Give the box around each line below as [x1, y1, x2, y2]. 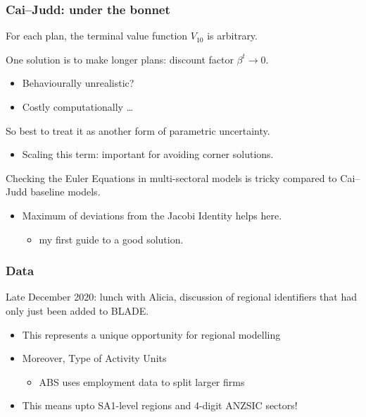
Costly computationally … [22, 99, 134, 114]
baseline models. [30, 184, 101, 199]
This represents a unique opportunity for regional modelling [22, 327, 281, 342]
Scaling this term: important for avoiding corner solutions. [22, 147, 274, 162]
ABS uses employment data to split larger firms [39, 374, 245, 389]
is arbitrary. [207, 28, 258, 43]
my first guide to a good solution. [39, 231, 184, 246]
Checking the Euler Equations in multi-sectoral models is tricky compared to [6, 170, 337, 185]
